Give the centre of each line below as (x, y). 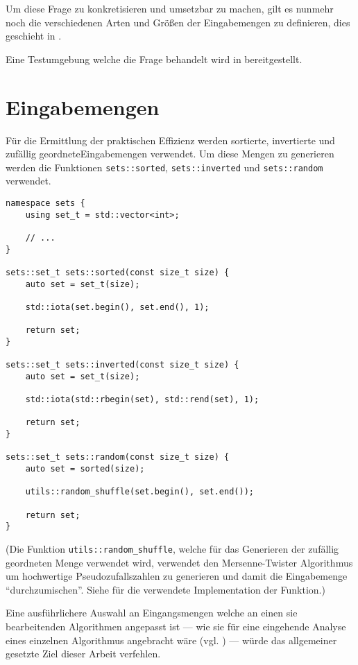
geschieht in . (34, 36)
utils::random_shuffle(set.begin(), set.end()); (139, 492)
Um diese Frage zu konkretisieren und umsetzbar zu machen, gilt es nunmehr (170, 8)
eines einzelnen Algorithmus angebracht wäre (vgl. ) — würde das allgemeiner (171, 640)
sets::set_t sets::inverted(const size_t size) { (122, 365)
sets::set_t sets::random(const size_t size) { (118, 457)
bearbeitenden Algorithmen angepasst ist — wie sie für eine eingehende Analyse (176, 626)
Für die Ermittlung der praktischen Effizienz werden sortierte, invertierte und (170, 140)
